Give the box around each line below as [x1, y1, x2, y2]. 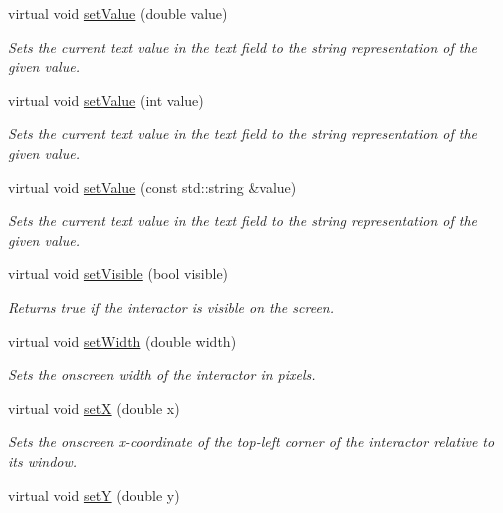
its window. [8, 450, 78, 471]
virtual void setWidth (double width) [8, 330, 237, 351]
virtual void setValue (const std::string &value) [8, 176, 297, 197]
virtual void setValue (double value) [8, 3, 228, 23]
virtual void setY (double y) [8, 484, 180, 505]
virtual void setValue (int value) [8, 89, 204, 110]
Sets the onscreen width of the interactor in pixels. [8, 364, 316, 385]
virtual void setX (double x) [8, 397, 180, 418]
